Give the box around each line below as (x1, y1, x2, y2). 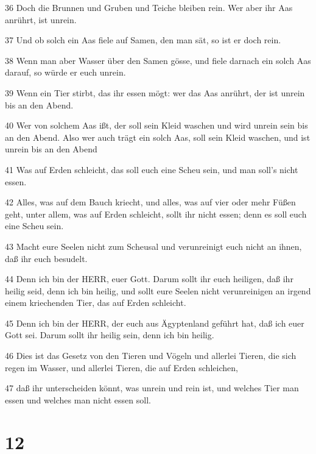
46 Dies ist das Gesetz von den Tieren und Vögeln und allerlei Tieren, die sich (5, 349, 297, 362)
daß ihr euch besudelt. (5, 252, 88, 264)
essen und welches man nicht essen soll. (5, 393, 151, 406)
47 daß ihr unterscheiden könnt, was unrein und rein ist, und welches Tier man (5, 381, 299, 394)
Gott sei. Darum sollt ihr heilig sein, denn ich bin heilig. (5, 328, 214, 341)
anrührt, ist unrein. (5, 13, 77, 26)
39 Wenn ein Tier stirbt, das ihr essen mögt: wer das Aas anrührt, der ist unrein (5, 86, 305, 99)
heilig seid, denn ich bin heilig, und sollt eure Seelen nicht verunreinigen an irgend (5, 284, 311, 297)
